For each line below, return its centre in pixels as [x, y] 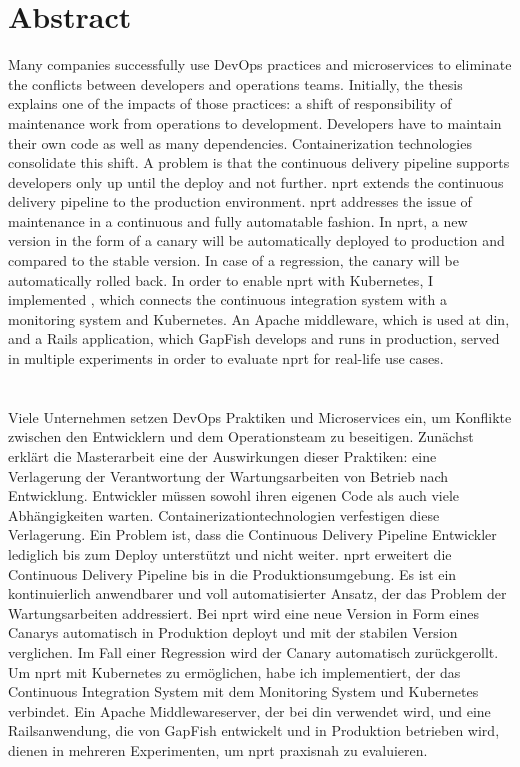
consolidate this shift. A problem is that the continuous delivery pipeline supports [259, 162]
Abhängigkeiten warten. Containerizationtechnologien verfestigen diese [224, 514]
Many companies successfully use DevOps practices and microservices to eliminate [260, 64]
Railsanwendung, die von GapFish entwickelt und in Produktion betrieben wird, [254, 730]
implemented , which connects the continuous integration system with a [227, 299]
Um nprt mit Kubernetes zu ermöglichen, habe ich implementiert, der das [234, 671]
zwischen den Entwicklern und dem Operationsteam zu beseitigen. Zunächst [241, 436]
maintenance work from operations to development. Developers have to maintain [255, 122]
